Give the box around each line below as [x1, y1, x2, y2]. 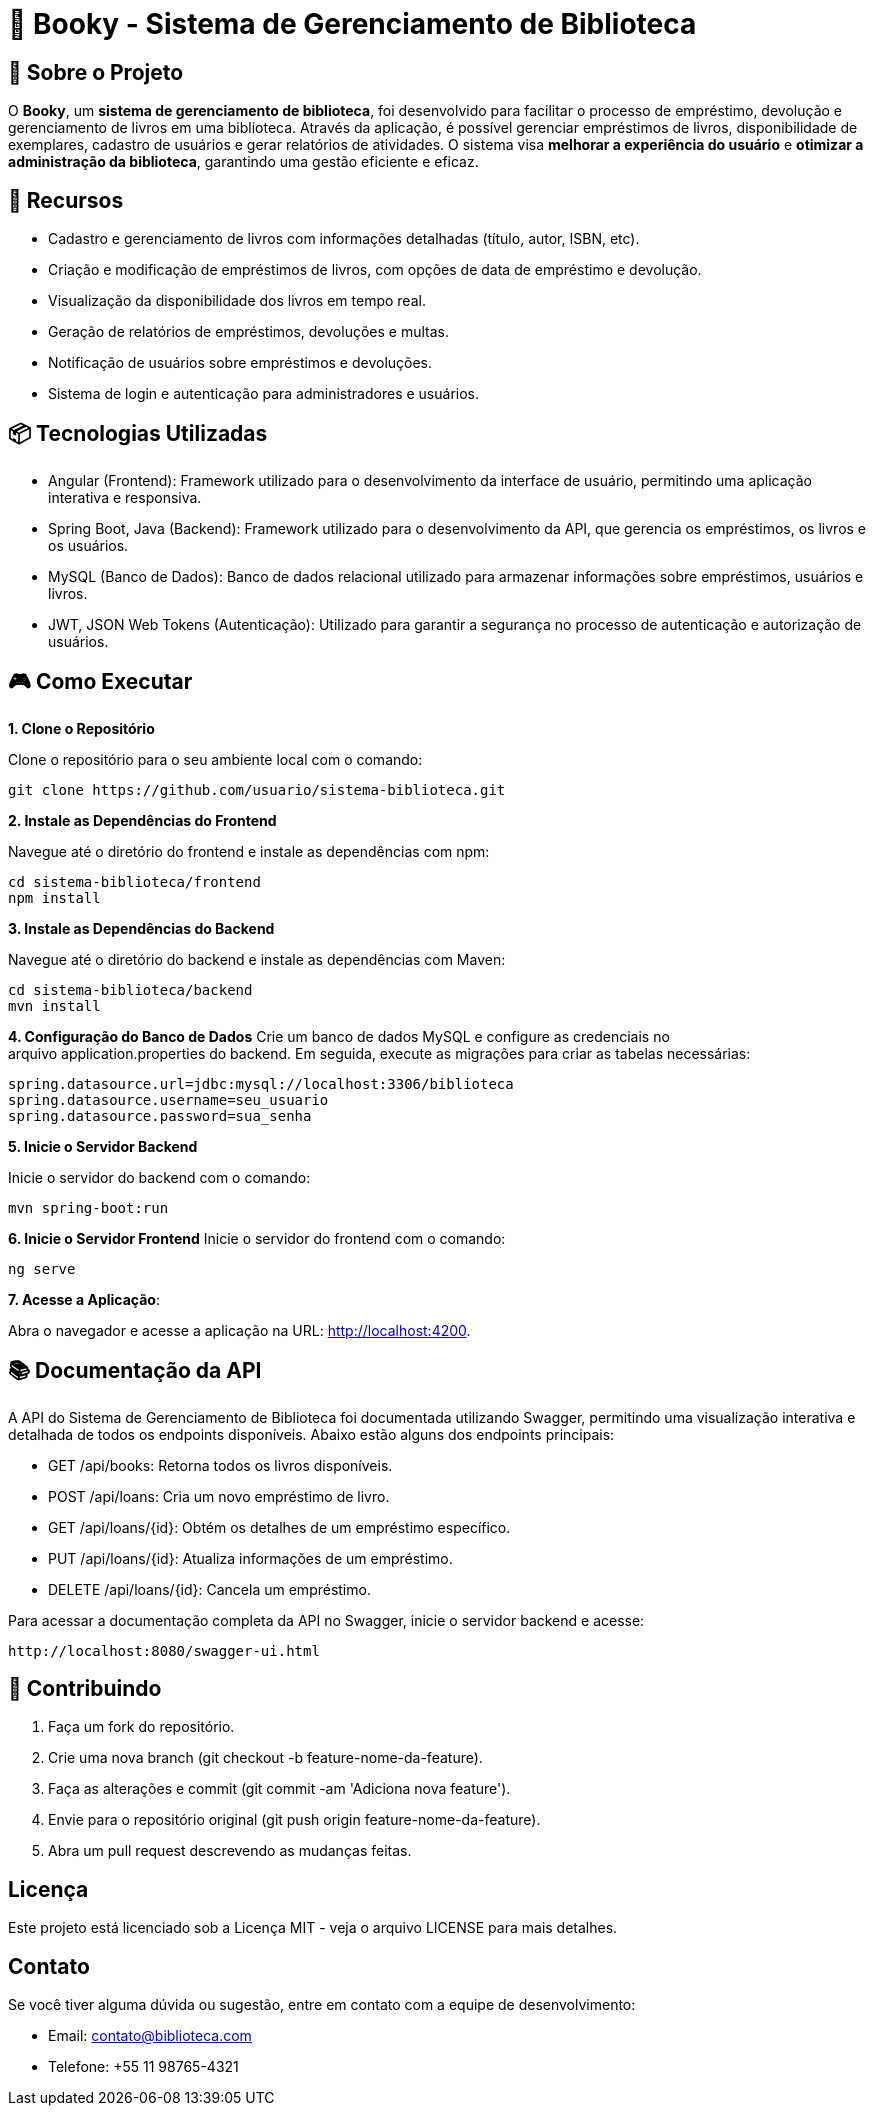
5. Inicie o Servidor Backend [8, 1137, 198, 1155]
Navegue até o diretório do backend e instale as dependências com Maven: [8, 950, 506, 968]
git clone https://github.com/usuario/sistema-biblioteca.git [8, 781, 506, 798]
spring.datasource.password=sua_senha [8, 1107, 312, 1124]
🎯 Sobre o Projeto [8, 59, 184, 85]
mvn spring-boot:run [8, 1199, 169, 1216]
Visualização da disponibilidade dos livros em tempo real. [48, 292, 426, 310]
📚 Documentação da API [8, 1358, 262, 1384]
